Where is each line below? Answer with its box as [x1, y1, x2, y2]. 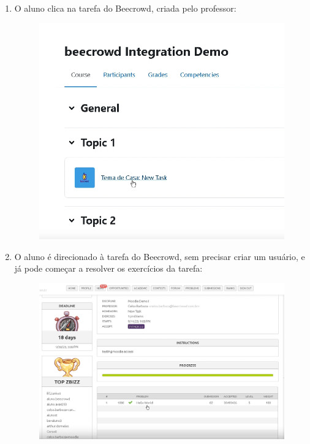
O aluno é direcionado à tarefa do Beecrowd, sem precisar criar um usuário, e [14, 250, 305, 262]
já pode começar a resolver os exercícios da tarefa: [14, 262, 203, 275]
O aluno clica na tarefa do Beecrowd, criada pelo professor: [14, 2, 236, 14]
